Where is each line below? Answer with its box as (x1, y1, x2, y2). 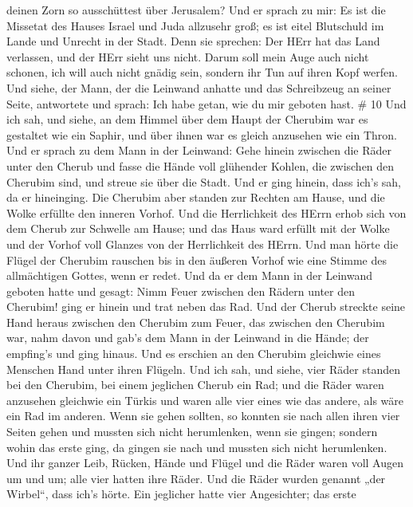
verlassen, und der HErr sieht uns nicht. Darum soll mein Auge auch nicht (6, 48, 369, 65)
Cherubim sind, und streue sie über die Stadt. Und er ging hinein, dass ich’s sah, (6, 173, 402, 190)
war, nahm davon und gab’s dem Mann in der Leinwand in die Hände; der (6, 329, 369, 346)
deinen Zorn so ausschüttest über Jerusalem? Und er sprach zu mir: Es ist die (6, 2, 386, 18)
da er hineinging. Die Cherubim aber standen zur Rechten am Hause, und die (6, 189, 385, 206)
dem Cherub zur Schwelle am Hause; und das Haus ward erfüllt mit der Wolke (6, 220, 390, 237)
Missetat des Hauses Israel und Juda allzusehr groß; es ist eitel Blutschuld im (6, 17, 384, 33)
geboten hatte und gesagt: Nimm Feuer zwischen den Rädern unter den (6, 282, 355, 299)
